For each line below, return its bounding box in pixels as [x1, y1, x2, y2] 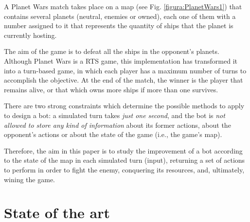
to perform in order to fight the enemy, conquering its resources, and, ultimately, [4, 164, 245, 174]
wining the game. [4, 174, 55, 184]
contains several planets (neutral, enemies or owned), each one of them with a [4, 11, 236, 21]
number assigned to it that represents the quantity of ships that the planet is [4, 20, 233, 31]
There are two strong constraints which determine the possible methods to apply [4, 101, 245, 111]
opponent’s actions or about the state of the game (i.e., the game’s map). [4, 129, 222, 139]
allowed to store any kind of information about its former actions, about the [4, 120, 231, 130]
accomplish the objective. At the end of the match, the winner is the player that [4, 75, 243, 85]
